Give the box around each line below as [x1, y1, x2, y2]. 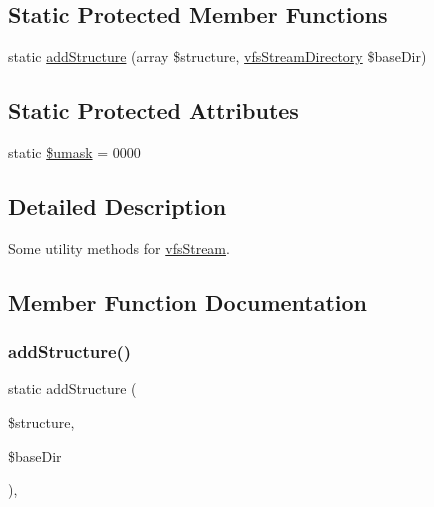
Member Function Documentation [8, 286, 368, 317]
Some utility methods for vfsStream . [8, 237, 230, 258]
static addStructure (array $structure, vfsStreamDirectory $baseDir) [8, 46, 427, 67]
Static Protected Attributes [8, 95, 299, 126]
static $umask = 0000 [8, 142, 141, 162]
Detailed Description [8, 190, 227, 221]
